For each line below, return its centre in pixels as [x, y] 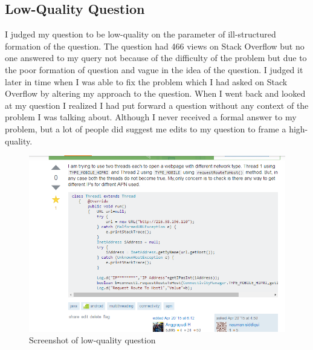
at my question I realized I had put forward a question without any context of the [157, 105]
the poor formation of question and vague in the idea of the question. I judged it [154, 69]
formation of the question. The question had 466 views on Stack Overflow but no [155, 46]
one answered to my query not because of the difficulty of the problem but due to [156, 58]
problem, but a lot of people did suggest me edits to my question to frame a [146, 128]
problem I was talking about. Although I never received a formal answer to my [151, 117]
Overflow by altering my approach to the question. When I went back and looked [155, 93]
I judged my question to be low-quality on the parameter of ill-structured [140, 34]
